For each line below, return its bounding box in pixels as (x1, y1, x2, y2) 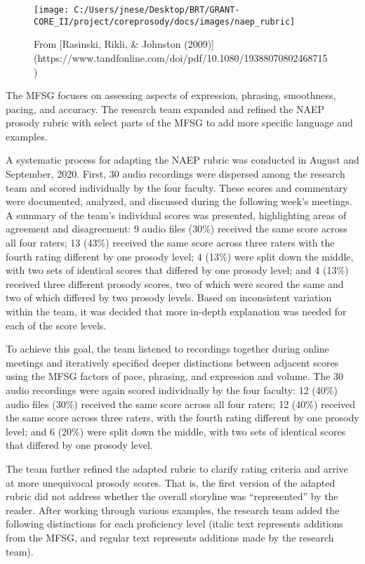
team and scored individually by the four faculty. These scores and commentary (6, 180, 348, 195)
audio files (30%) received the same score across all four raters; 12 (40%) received (6, 396, 356, 411)
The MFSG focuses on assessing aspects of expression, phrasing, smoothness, (6, 88, 336, 103)
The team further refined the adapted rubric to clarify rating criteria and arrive (6, 461, 348, 476)
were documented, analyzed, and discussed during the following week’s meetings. (6, 194, 352, 209)
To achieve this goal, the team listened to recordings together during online (6, 341, 329, 356)
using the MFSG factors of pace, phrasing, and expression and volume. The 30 (6, 369, 344, 383)
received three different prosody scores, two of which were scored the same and (6, 276, 344, 291)
